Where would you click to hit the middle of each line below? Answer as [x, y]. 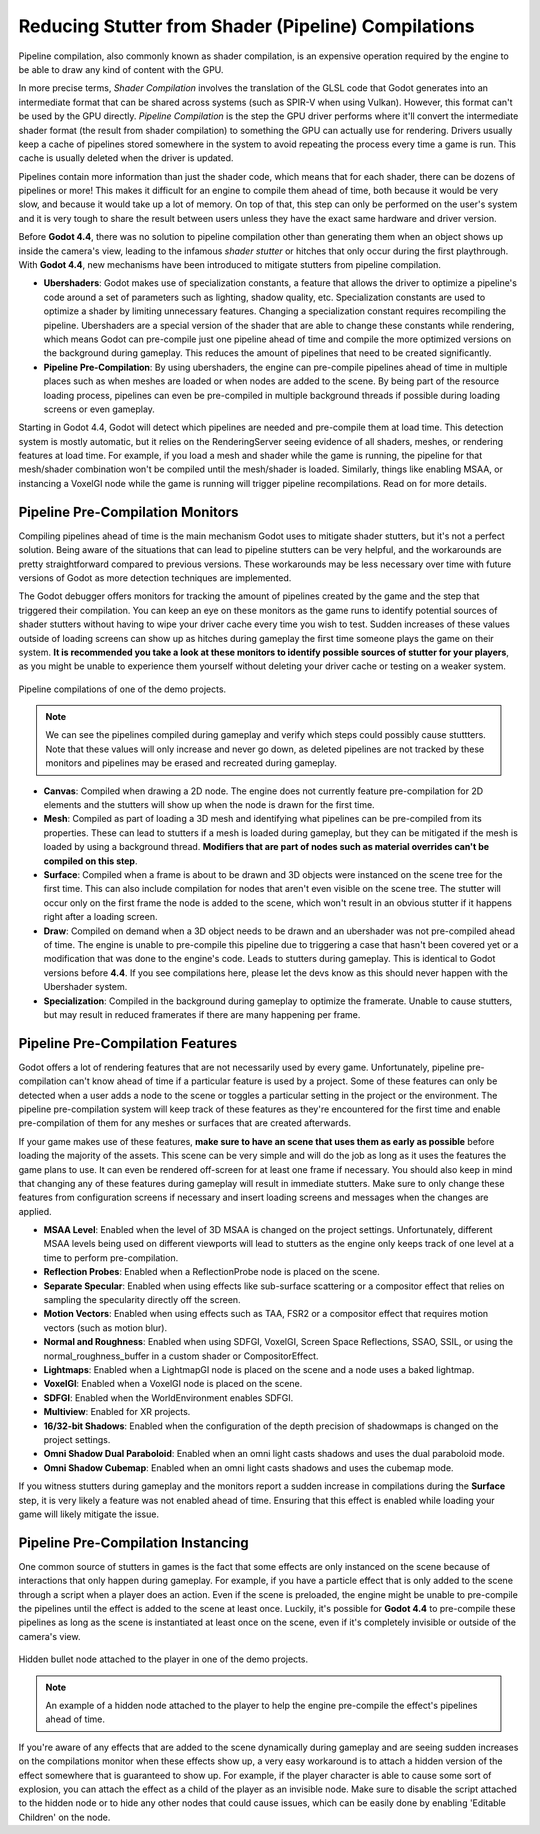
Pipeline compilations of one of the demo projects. [122, 689]
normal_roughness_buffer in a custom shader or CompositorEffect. [181, 1356]
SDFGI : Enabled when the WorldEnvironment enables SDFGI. [168, 1397]
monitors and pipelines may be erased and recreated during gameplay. [191, 763]
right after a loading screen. [100, 917]
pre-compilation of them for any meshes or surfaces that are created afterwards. [185, 1123]
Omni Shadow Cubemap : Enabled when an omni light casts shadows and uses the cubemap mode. [248, 1467]
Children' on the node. [64, 1817]
